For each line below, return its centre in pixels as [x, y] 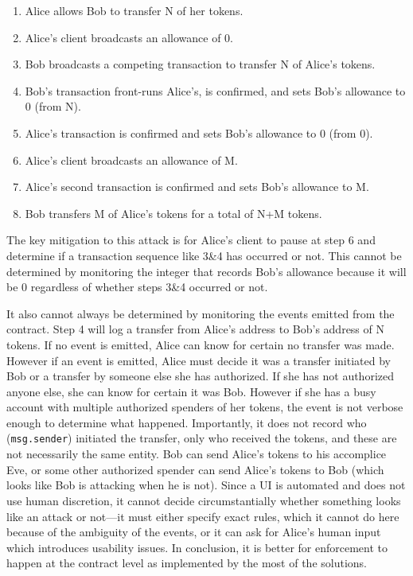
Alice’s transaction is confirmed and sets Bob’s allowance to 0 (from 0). [199, 132]
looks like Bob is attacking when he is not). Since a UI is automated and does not [206, 485]
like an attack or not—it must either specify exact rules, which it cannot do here [203, 516]
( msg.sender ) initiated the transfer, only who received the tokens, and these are [202, 438]
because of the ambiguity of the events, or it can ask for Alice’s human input [194, 532]
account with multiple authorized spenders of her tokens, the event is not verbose [205, 407]
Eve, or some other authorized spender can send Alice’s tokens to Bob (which [195, 469]
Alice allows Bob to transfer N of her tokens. [134, 10]
